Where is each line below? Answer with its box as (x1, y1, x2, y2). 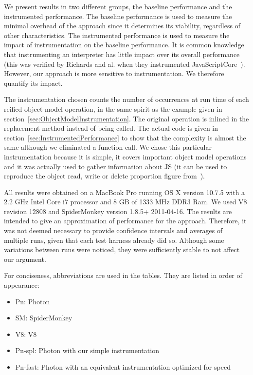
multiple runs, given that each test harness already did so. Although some (4, 235, 224, 245)
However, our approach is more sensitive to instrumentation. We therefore (4, 68, 224, 79)
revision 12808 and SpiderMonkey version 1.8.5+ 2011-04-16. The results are (4, 206, 232, 216)
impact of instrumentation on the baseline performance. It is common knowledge (4, 39, 244, 50)
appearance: (4, 280, 39, 290)
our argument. (4, 254, 46, 264)
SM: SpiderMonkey (15, 313, 72, 323)
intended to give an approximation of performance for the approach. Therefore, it (4, 216, 247, 226)
